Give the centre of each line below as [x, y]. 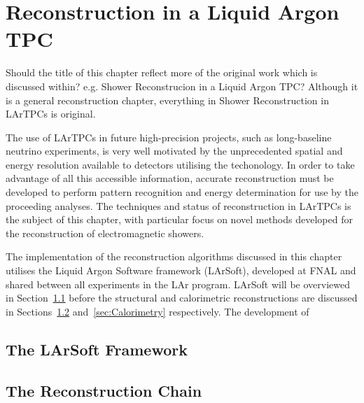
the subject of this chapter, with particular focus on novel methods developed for [179, 219]
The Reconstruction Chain [104, 390]
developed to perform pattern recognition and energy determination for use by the [182, 192]
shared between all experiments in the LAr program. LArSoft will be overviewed [178, 284]
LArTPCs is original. [51, 114]
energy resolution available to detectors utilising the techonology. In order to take [180, 164]
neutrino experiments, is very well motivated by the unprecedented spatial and [174, 151]
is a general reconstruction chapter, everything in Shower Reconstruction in [167, 100]
